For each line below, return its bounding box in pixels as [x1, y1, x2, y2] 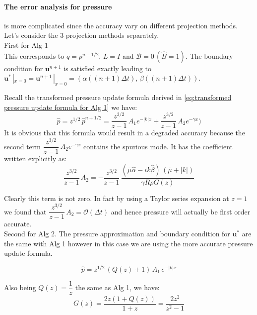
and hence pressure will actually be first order [111, 206, 251, 216]
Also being [4, 282, 36, 293]
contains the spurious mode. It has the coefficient [83, 141, 233, 151]
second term [4, 141, 41, 151]
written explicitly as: [4, 153, 67, 164]
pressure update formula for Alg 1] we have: [4, 102, 137, 112]
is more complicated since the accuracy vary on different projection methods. [4, 20, 238, 30]
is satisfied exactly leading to [64, 63, 151, 73]
